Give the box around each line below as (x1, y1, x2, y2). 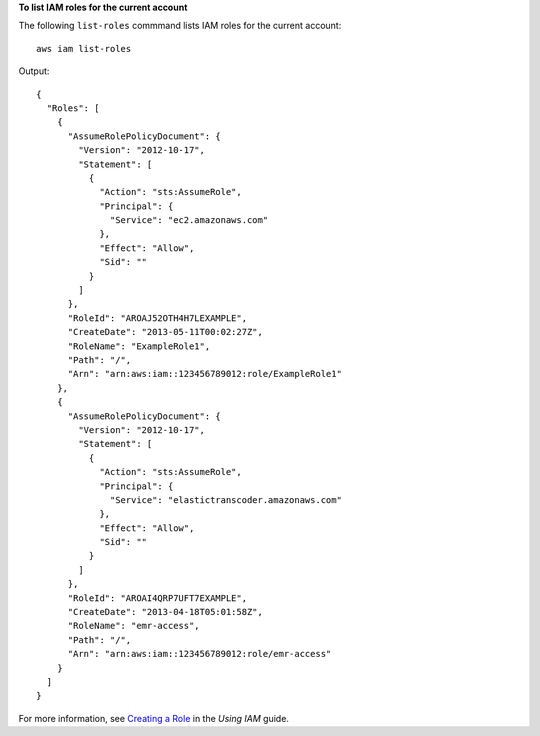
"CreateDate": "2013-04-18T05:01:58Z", (67, 606, 264, 618)
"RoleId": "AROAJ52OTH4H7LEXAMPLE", (67, 312, 248, 324)
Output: (18, 65, 50, 77)
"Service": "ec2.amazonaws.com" (110, 215, 269, 226)
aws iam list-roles (36, 43, 132, 54)
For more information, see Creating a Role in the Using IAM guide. (18, 712, 290, 724)
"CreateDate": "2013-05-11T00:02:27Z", (67, 326, 264, 338)
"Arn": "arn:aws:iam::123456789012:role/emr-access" (67, 648, 332, 660)
